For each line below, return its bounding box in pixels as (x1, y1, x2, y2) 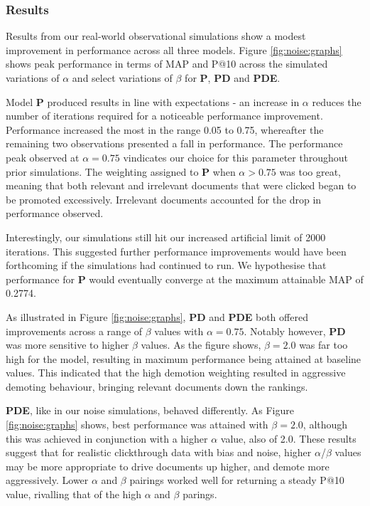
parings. (183, 487, 217, 502)
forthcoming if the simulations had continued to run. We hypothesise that (6, 258, 327, 273)
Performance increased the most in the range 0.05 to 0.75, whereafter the (6, 122, 324, 137)
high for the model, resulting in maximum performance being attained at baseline (6, 351, 361, 366)
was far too (299, 337, 348, 352)
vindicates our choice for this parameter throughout (123, 149, 348, 164)
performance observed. (6, 206, 104, 221)
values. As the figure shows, (141, 337, 261, 352)
